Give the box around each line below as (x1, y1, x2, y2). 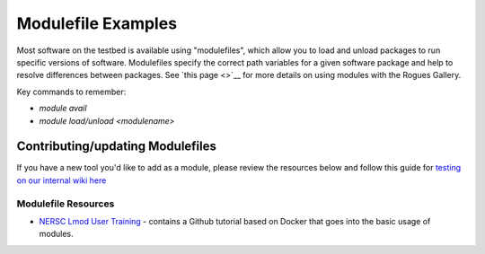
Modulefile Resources (16, 197, 115, 210)
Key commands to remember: (16, 86, 127, 97)
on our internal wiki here (16, 175, 107, 186)
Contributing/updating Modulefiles (16, 139, 217, 154)
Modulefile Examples (16, 13, 178, 33)
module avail (39, 103, 87, 114)
